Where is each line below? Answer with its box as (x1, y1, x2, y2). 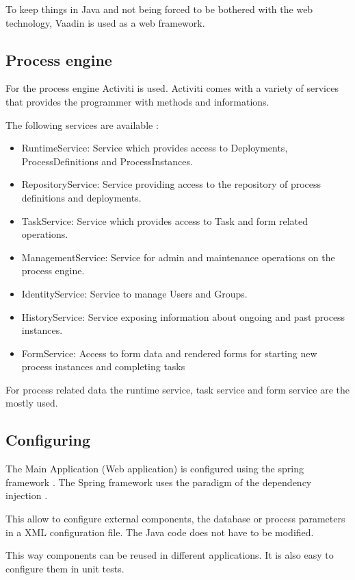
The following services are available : (5, 117, 159, 132)
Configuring (5, 429, 91, 450)
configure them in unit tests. (5, 561, 124, 575)
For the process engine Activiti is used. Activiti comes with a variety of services (5, 81, 339, 95)
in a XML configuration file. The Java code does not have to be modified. (5, 524, 314, 539)
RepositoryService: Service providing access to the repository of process (21, 177, 321, 191)
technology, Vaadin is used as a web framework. (5, 15, 205, 29)
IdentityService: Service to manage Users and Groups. (21, 286, 248, 300)
